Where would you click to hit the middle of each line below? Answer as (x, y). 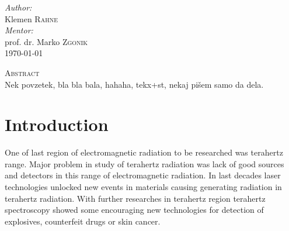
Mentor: (19, 30)
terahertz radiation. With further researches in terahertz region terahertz (135, 198)
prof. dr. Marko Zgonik (46, 41)
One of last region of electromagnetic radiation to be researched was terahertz (144, 152)
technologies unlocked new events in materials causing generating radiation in (143, 187)
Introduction (57, 124)
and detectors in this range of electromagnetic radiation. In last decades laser (143, 175)
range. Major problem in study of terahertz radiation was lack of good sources (144, 163)
